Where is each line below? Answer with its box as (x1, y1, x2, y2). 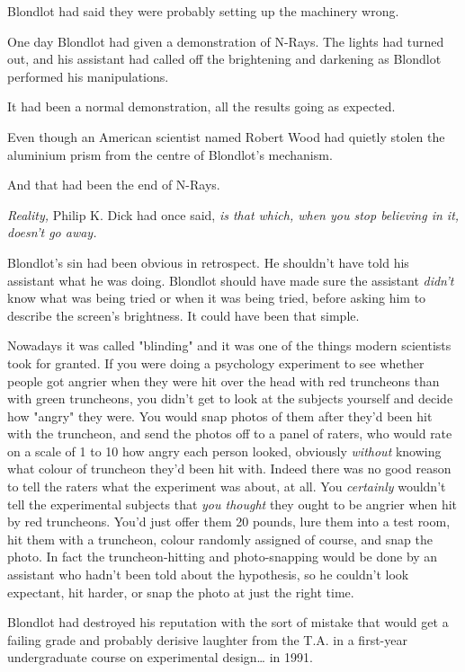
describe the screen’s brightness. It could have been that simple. (7, 305, 360, 324)
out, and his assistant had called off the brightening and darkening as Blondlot (7, 49, 442, 68)
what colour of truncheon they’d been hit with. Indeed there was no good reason (7, 459, 452, 478)
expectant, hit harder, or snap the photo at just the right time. (7, 582, 354, 601)
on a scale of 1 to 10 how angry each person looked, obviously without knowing (7, 441, 442, 460)
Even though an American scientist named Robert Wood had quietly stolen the (7, 127, 445, 146)
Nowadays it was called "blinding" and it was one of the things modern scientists (7, 336, 452, 355)
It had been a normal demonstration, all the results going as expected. (7, 97, 396, 116)
